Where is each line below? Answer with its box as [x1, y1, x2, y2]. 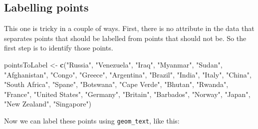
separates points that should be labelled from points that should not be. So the [4, 32, 247, 43]
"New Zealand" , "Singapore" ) [4, 98, 92, 109]
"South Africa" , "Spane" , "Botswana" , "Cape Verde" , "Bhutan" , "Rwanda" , [4, 79, 229, 89]
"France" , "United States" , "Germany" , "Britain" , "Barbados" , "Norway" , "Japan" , [4, 88, 251, 99]
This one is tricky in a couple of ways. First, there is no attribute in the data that [4, 23, 255, 33]
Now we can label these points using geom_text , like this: [4, 115, 180, 125]
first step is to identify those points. [4, 42, 113, 53]
